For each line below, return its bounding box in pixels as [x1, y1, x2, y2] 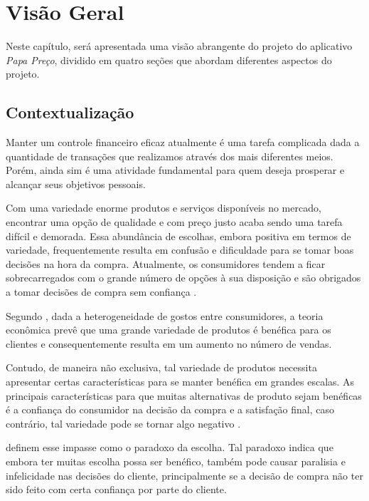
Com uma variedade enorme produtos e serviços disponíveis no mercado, [6, 200, 321, 215]
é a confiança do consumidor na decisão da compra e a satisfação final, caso [6, 402, 335, 417]
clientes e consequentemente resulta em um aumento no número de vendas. [6, 336, 332, 351]
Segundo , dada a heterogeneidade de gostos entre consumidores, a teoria [6, 308, 323, 323]
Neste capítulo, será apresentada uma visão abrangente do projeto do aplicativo [6, 38, 353, 53]
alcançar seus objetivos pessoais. [6, 176, 146, 191]
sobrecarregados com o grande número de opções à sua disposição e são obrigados [6, 270, 361, 285]
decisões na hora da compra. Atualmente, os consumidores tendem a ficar [6, 256, 326, 271]
